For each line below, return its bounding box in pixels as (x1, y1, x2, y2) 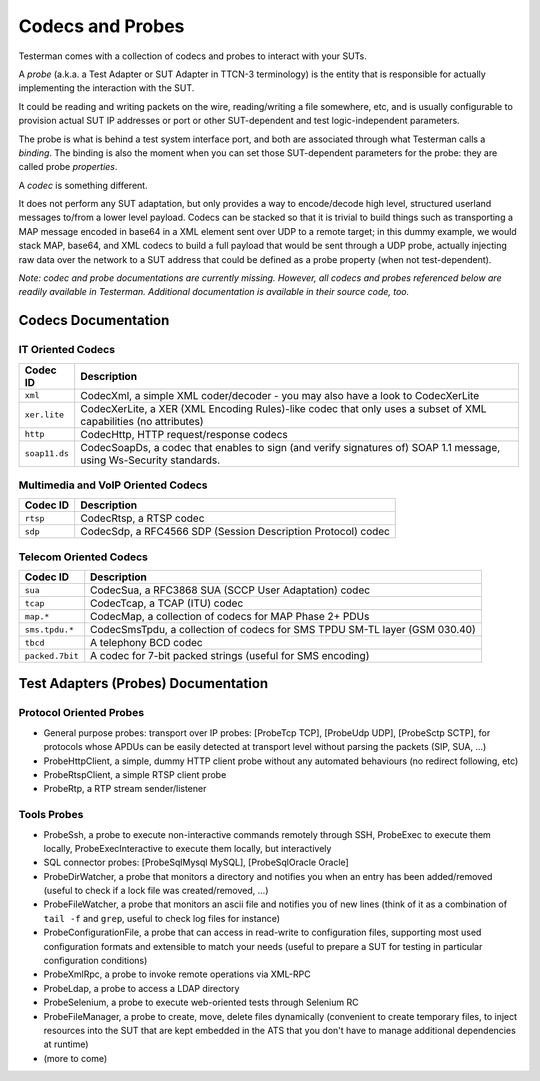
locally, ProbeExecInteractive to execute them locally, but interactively (43, 842, 332, 854)
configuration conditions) (43, 955, 148, 967)
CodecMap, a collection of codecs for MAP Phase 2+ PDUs (90, 610, 370, 624)
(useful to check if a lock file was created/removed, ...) (43, 885, 269, 897)
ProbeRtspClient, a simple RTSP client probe (43, 769, 227, 780)
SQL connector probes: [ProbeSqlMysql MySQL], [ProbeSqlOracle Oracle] (43, 856, 349, 869)
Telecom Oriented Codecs (18, 550, 149, 564)
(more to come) (43, 1052, 108, 1064)
